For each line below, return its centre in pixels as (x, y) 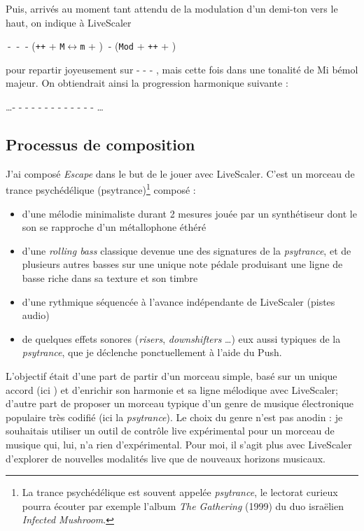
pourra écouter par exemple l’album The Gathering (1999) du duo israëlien (183, 505)
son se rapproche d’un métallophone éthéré (114, 227)
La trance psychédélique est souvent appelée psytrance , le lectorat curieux (180, 492)
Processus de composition (100, 144)
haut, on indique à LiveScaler (69, 22)
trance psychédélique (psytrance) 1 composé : (101, 189)
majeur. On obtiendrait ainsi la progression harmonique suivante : (147, 83)
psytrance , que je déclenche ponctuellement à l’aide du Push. (152, 352)
